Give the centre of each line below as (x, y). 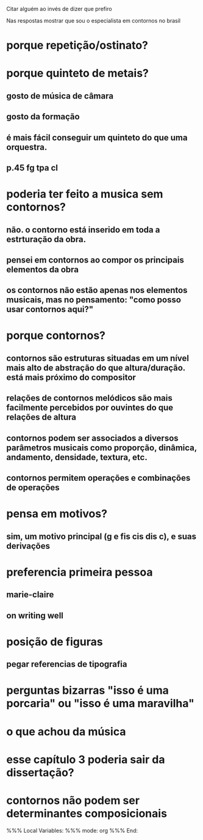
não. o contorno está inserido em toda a (83, 230)
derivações (28, 546)
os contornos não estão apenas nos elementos (97, 290)
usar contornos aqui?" (50, 309)
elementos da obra (43, 269)
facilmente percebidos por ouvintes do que (90, 408)
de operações (33, 488)
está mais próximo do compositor (71, 377)
